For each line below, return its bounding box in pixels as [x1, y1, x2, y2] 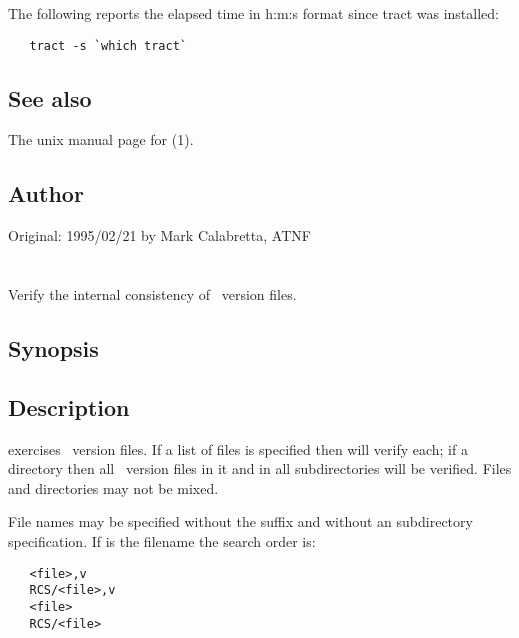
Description [8, 391, 130, 422]
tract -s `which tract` [29, 38, 187, 53]
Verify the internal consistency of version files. [8, 284, 297, 305]
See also [8, 82, 92, 113]
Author [8, 178, 84, 209]
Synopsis [8, 333, 99, 364]
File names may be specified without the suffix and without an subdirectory [8, 511, 473, 532]
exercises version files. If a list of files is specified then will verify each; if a [8, 438, 468, 459]
